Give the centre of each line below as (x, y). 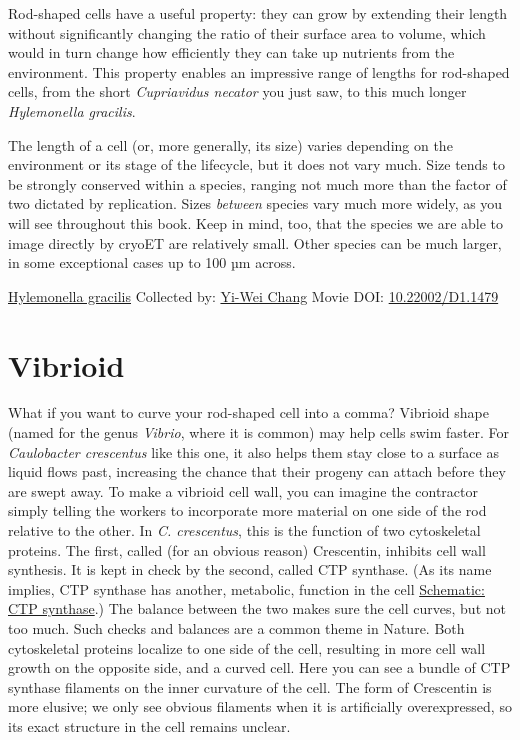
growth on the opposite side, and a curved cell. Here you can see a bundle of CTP (259, 667)
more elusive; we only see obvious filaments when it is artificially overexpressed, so (260, 706)
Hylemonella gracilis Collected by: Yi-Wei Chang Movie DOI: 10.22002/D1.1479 (253, 295)
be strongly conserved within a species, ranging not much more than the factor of (257, 183)
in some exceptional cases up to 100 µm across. (152, 262)
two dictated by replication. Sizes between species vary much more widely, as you (255, 203)
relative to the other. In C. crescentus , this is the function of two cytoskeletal (244, 530)
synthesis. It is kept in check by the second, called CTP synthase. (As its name (250, 569)
